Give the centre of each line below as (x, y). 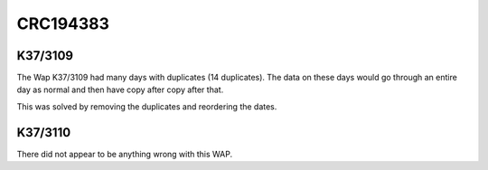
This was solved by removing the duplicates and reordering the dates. (147, 106)
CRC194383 (63, 24)
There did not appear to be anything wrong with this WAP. (125, 154)
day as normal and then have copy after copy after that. (120, 90)
